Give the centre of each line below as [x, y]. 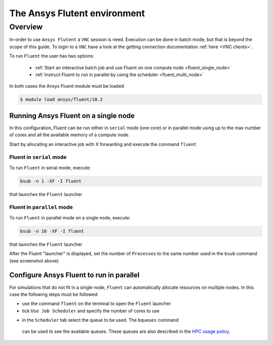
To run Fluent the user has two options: [52, 56]
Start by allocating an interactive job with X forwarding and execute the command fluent [103, 144]
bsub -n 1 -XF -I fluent [51, 181]
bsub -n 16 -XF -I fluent [52, 231]
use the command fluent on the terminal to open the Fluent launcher [97, 303]
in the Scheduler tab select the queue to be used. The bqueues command [100, 320]
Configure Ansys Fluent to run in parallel [75, 275]
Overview [26, 27]
